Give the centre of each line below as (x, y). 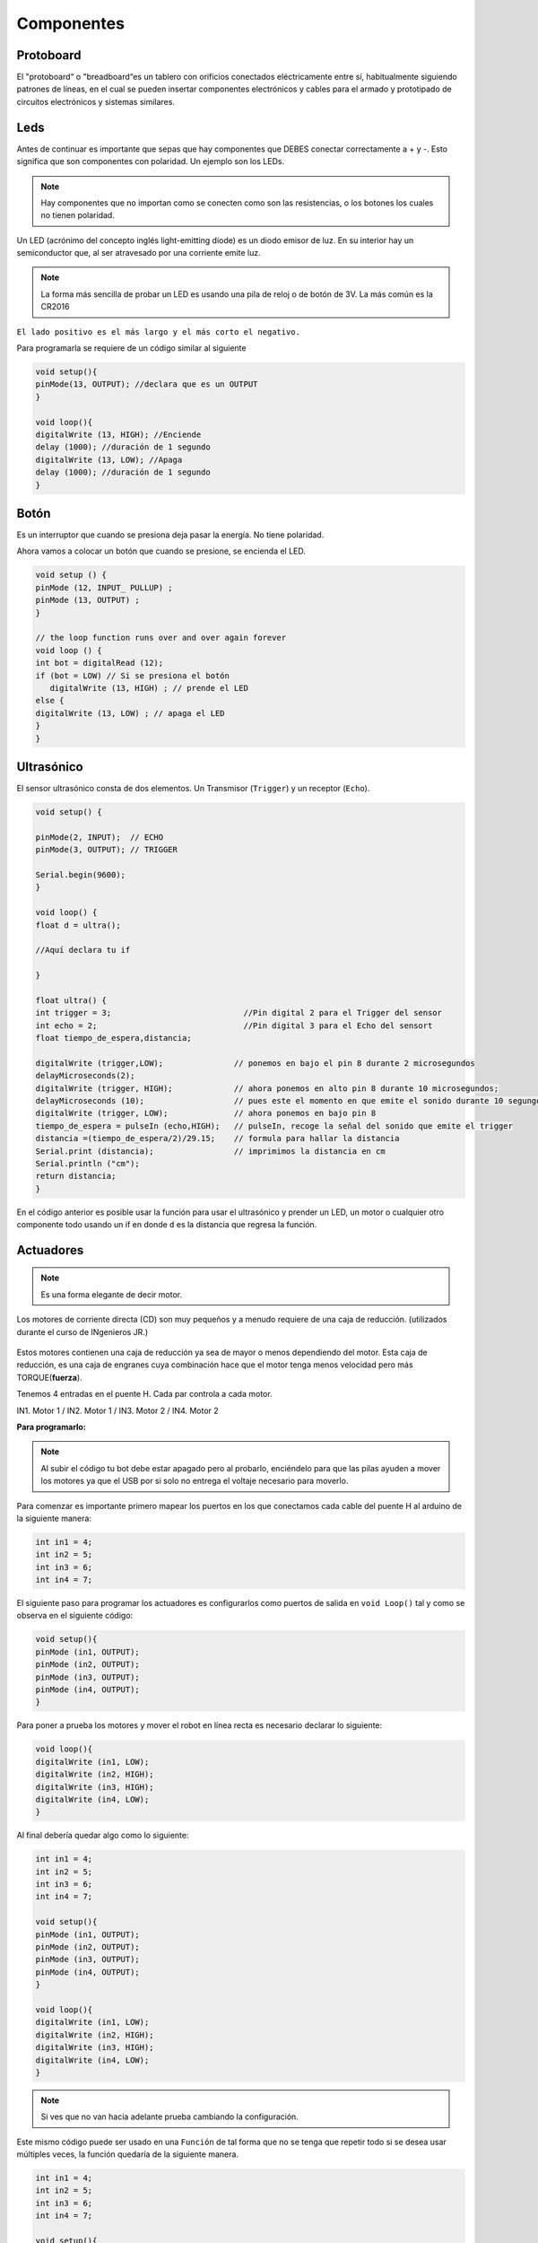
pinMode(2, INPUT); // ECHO (100, 837)
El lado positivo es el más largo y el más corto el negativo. (158, 332)
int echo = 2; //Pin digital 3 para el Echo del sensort (234, 1025)
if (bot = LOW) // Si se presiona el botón (133, 676)
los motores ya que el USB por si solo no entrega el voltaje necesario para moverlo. (195, 1481)
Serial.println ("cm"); (88, 1163)
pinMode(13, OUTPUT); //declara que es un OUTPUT (147, 384)
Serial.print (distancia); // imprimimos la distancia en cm (210, 1151)
